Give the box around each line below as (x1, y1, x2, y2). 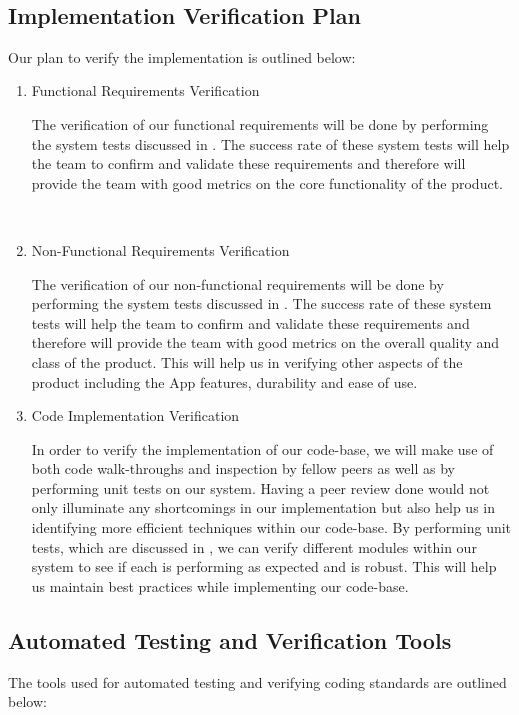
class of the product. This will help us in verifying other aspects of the (31, 351, 463, 372)
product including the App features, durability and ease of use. (31, 371, 418, 392)
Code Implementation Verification (31, 405, 240, 426)
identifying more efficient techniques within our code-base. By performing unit (31, 517, 512, 538)
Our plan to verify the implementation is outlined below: (8, 46, 356, 67)
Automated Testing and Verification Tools (8, 624, 452, 655)
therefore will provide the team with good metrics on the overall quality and (31, 332, 500, 353)
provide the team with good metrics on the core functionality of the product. (31, 172, 503, 193)
